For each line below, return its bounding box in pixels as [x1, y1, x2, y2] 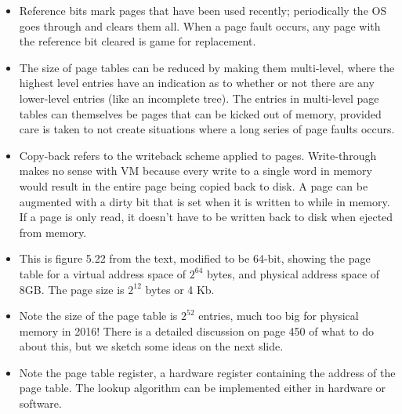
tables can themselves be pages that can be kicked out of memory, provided [19, 105, 382, 122]
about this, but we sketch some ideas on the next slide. [19, 338, 284, 354]
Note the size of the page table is [19, 307, 178, 324]
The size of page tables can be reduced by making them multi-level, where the [19, 59, 395, 75]
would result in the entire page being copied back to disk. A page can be [19, 177, 368, 194]
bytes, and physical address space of [207, 265, 380, 281]
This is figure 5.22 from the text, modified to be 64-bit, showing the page [19, 250, 371, 267]
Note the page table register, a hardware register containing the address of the [19, 364, 396, 380]
